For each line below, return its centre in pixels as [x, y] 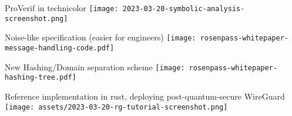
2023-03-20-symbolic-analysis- [184, 9]
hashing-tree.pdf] [41, 78]
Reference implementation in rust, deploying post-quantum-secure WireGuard [145, 96]
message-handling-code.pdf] [60, 48]
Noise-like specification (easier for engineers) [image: [100, 37]
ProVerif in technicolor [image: [62, 8]
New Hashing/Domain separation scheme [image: [95, 66]
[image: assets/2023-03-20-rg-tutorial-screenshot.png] [116, 107]
